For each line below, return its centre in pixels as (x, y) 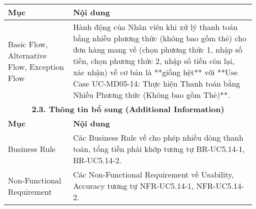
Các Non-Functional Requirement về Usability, (153, 174)
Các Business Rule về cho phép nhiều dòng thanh (158, 137)
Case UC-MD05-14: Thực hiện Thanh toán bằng (157, 83)
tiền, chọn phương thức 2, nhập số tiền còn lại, (154, 61)
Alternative (27, 55)
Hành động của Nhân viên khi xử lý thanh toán (155, 27)
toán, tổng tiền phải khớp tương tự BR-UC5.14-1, (159, 149)
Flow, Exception (36, 66)
